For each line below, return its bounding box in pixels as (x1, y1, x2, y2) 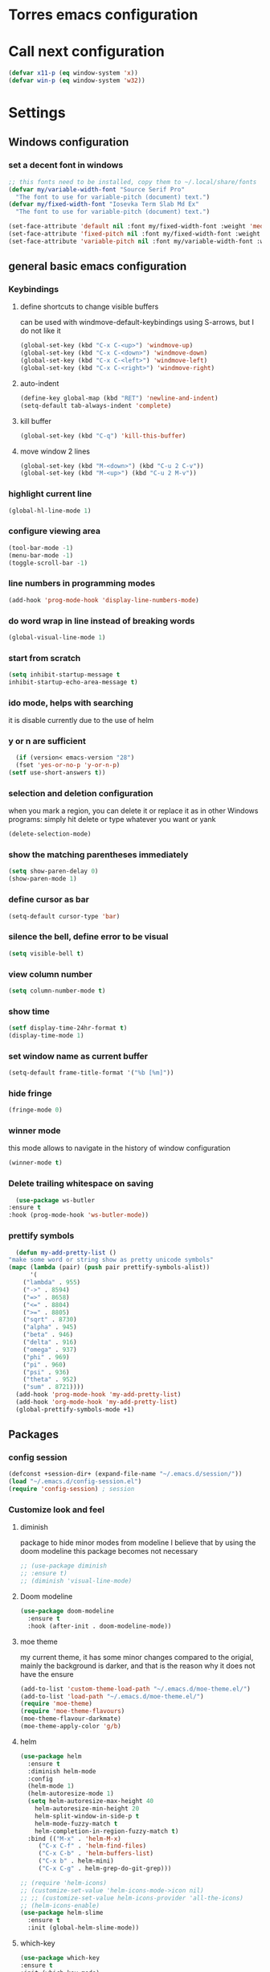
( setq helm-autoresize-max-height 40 (27, 1797, 154, 1806)
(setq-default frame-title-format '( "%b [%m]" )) (8, 1069, 174, 1077)
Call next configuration (8, 43, 165, 61)
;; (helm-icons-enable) (19, 1901, 100, 1909)
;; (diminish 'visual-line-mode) (19, 1577, 133, 1585)
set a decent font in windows (8, 159, 124, 170)
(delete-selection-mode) (8, 830, 92, 838)
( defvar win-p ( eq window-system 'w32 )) (8, 76, 146, 84)
